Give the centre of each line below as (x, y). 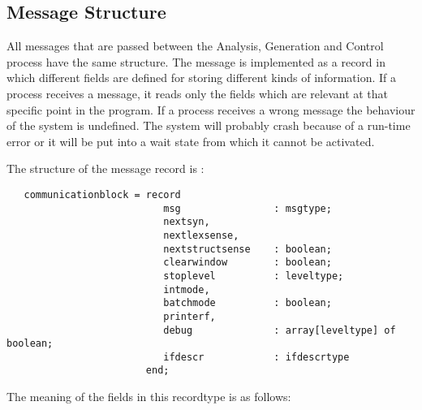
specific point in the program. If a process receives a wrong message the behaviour (211, 109)
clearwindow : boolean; (248, 263)
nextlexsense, (201, 235)
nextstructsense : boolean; (248, 249)
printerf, (189, 316)
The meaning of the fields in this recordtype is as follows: (149, 397)
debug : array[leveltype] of (280, 330)
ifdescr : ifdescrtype (256, 357)
